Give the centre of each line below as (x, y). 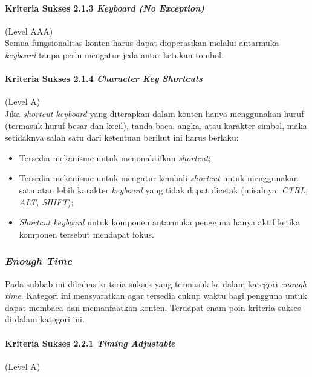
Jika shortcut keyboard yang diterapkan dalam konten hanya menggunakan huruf (154, 113)
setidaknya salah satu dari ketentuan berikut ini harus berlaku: (122, 137)
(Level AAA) (29, 31)
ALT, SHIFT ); (46, 202)
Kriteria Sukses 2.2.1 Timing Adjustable (90, 343)
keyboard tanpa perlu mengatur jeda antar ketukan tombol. (114, 54)
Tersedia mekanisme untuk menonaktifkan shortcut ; (115, 157)
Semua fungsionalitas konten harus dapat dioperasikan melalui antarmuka (142, 43)
